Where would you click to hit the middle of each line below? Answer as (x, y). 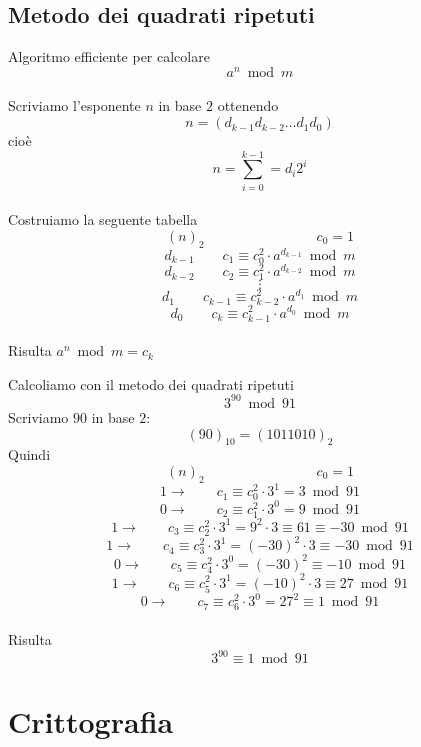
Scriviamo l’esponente (74, 105)
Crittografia (91, 721)
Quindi (29, 454)
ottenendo (248, 105)
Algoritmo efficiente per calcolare (109, 56)
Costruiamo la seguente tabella (103, 219)
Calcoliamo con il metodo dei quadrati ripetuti (151, 383)
